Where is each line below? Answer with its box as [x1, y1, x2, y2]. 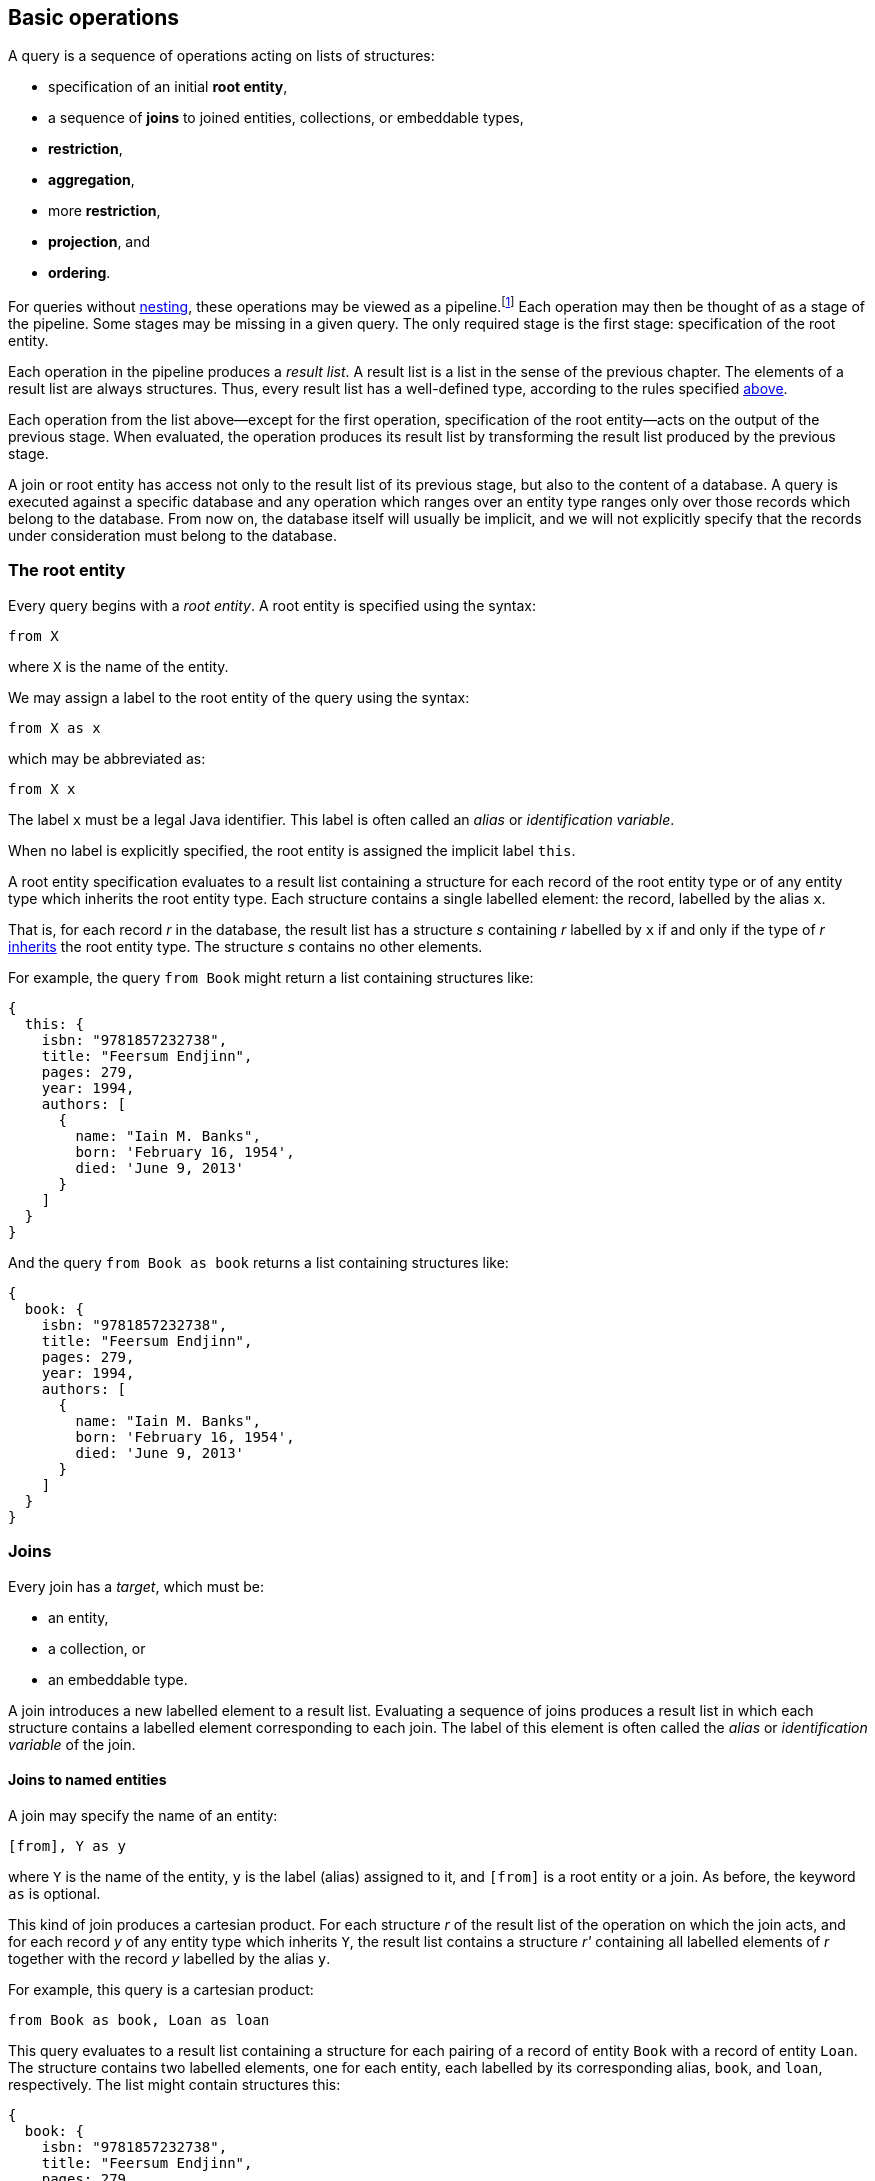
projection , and [48, 233, 151, 251]
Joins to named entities [8, 1771, 167, 1789]
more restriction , [48, 202, 161, 220]
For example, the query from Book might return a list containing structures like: [8, 968, 534, 986]
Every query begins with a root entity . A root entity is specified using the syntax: [8, 596, 536, 614]
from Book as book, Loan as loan [8, 2011, 270, 2028]
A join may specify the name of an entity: [8, 1806, 278, 1824]
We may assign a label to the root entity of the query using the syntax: [8, 688, 470, 706]
